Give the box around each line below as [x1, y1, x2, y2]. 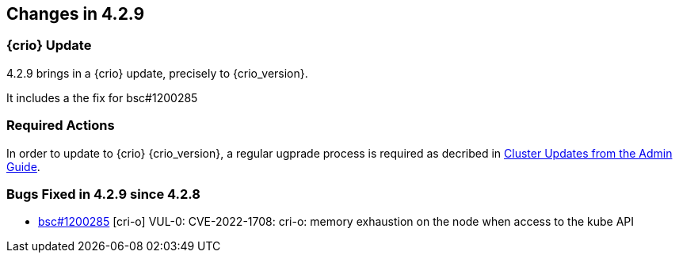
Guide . [6, 159, 40, 173]
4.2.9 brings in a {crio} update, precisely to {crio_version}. [6, 66, 308, 80]
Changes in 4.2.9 [6, 4, 145, 24]
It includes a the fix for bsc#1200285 [6, 90, 198, 105]
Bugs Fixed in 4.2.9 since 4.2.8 [6, 185, 200, 202]
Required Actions [6, 117, 115, 134]
